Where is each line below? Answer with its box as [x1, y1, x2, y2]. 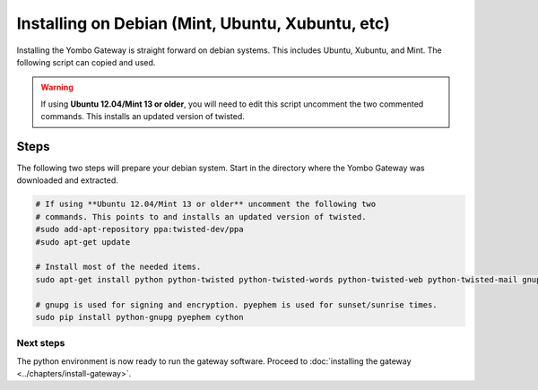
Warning [40, 82, 74, 93]
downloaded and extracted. [16, 175, 118, 186]
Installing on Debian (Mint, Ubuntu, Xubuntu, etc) [16, 13, 390, 33]
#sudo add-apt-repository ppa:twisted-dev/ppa [35, 224, 244, 235]
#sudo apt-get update [35, 237, 131, 247]
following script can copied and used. [16, 56, 156, 67]
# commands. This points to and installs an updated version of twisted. [35, 212, 367, 221]
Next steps [16, 337, 65, 350]
